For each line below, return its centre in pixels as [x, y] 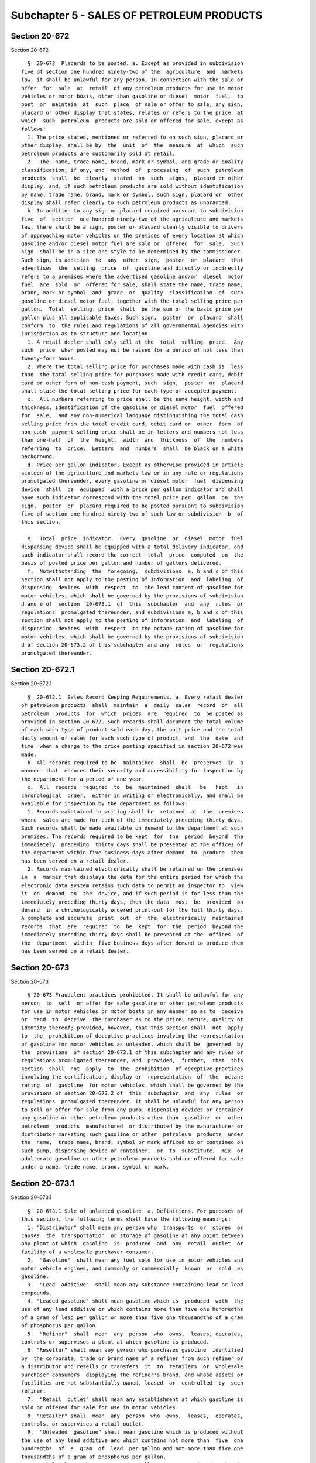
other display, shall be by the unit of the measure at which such [132, 145]
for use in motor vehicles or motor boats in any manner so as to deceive [132, 1012]
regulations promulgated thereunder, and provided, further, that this [132, 1060]
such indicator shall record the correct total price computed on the [132, 555]
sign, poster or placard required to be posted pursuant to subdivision [132, 506]
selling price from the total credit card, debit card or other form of [132, 424]
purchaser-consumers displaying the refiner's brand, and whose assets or [132, 1375]
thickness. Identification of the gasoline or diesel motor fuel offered [132, 407]
